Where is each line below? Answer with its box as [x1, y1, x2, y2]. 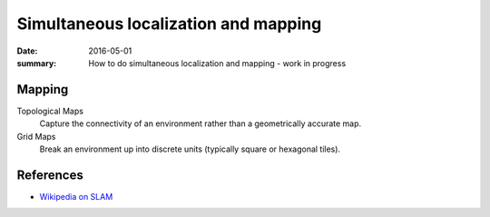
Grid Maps [16, 131, 56, 142]
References [16, 167, 83, 182]
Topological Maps [16, 105, 83, 116]
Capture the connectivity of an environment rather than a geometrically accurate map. [39, 118, 362, 129]
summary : [16, 57, 57, 68]
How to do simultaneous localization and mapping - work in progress [88, 57, 347, 68]
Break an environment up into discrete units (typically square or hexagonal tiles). [39, 143, 340, 154]
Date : [16, 45, 38, 56]
